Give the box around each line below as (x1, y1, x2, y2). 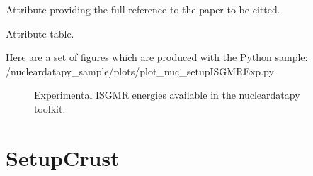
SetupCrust (6, 143, 120, 172)
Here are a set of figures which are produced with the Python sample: (6, 50, 308, 65)
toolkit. (34, 101, 66, 116)
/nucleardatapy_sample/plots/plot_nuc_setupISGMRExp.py (6, 63, 274, 78)
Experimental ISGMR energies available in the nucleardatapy (34, 87, 300, 102)
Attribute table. (6, 26, 74, 40)
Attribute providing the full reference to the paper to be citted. (6, 2, 280, 16)
